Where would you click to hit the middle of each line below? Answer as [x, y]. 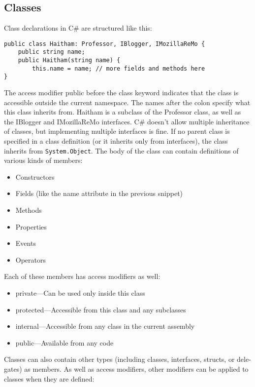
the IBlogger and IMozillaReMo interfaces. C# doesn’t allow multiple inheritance [127, 121]
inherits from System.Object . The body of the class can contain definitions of [121, 150]
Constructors [35, 176]
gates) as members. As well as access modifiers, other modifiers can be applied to [126, 369]
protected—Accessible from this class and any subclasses [101, 309]
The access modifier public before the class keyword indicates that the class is [121, 93]
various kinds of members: [43, 160]
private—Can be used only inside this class [80, 293]
